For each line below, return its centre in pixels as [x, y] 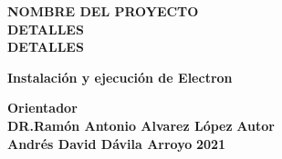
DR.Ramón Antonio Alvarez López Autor [141, 125]
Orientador [42, 108]
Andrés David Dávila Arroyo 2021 [117, 143]
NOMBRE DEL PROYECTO [103, 11]
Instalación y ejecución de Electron [120, 77]
